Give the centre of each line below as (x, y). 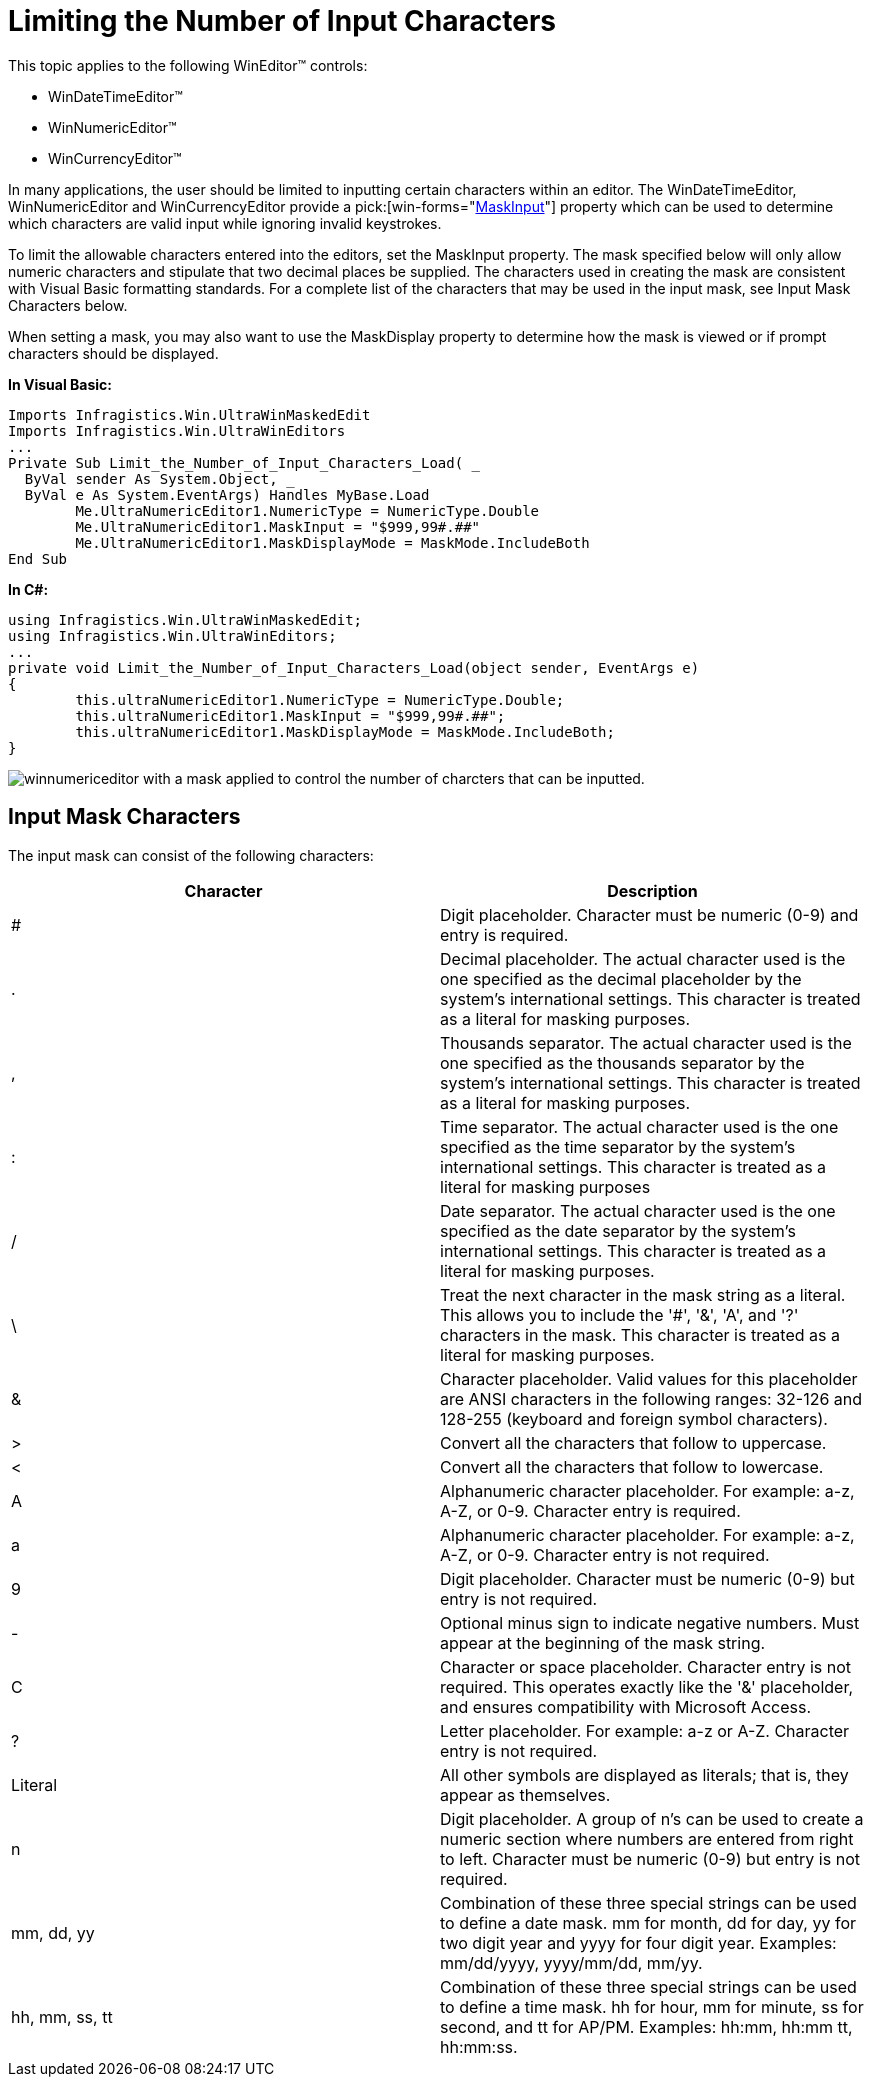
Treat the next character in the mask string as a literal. (643, 1294)
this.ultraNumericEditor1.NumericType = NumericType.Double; (320, 699)
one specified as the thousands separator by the (622, 1062)
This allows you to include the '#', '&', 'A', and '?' (619, 1314)
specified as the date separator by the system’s (618, 1230)
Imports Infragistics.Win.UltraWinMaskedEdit (189, 414)
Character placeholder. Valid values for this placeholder (649, 1378)
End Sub (38, 558)
